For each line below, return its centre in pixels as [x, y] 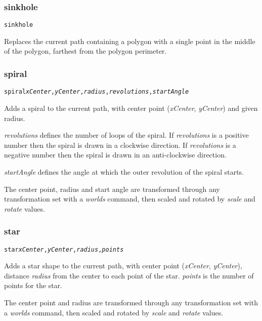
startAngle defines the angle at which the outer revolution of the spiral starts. [124, 171]
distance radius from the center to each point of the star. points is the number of [129, 275]
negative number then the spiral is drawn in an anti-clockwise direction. [115, 155]
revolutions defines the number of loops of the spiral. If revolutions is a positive [126, 135]
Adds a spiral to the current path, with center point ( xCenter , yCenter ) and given [131, 108]
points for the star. [33, 285]
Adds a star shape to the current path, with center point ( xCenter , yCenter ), [123, 266]
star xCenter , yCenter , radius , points [64, 249]
